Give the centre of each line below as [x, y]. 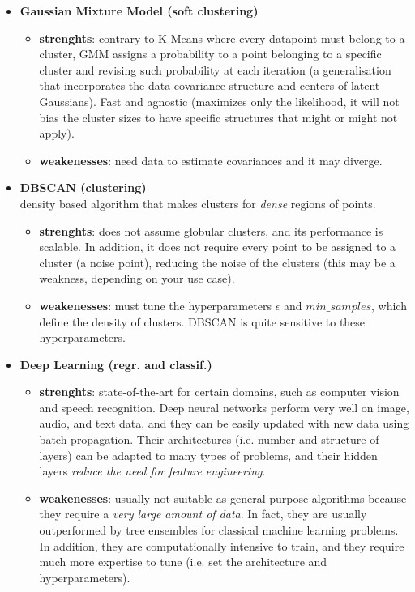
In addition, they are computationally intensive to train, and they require [222, 545]
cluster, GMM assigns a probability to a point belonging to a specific [210, 54]
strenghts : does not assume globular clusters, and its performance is [211, 230]
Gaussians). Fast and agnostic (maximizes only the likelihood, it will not [219, 101]
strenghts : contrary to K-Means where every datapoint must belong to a [222, 38]
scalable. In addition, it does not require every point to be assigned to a [218, 247]
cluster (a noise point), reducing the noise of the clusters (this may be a [217, 262]
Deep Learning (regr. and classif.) [116, 364]
